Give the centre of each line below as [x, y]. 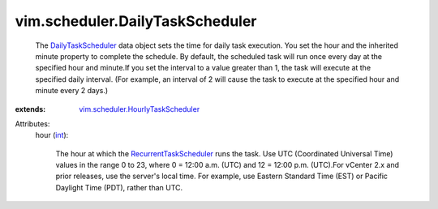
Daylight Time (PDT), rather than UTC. [119, 187]
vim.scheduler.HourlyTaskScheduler [140, 109]
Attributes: [32, 124]
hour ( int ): [52, 135]
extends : [30, 109]
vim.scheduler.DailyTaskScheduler [136, 21]
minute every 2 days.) [72, 91]
